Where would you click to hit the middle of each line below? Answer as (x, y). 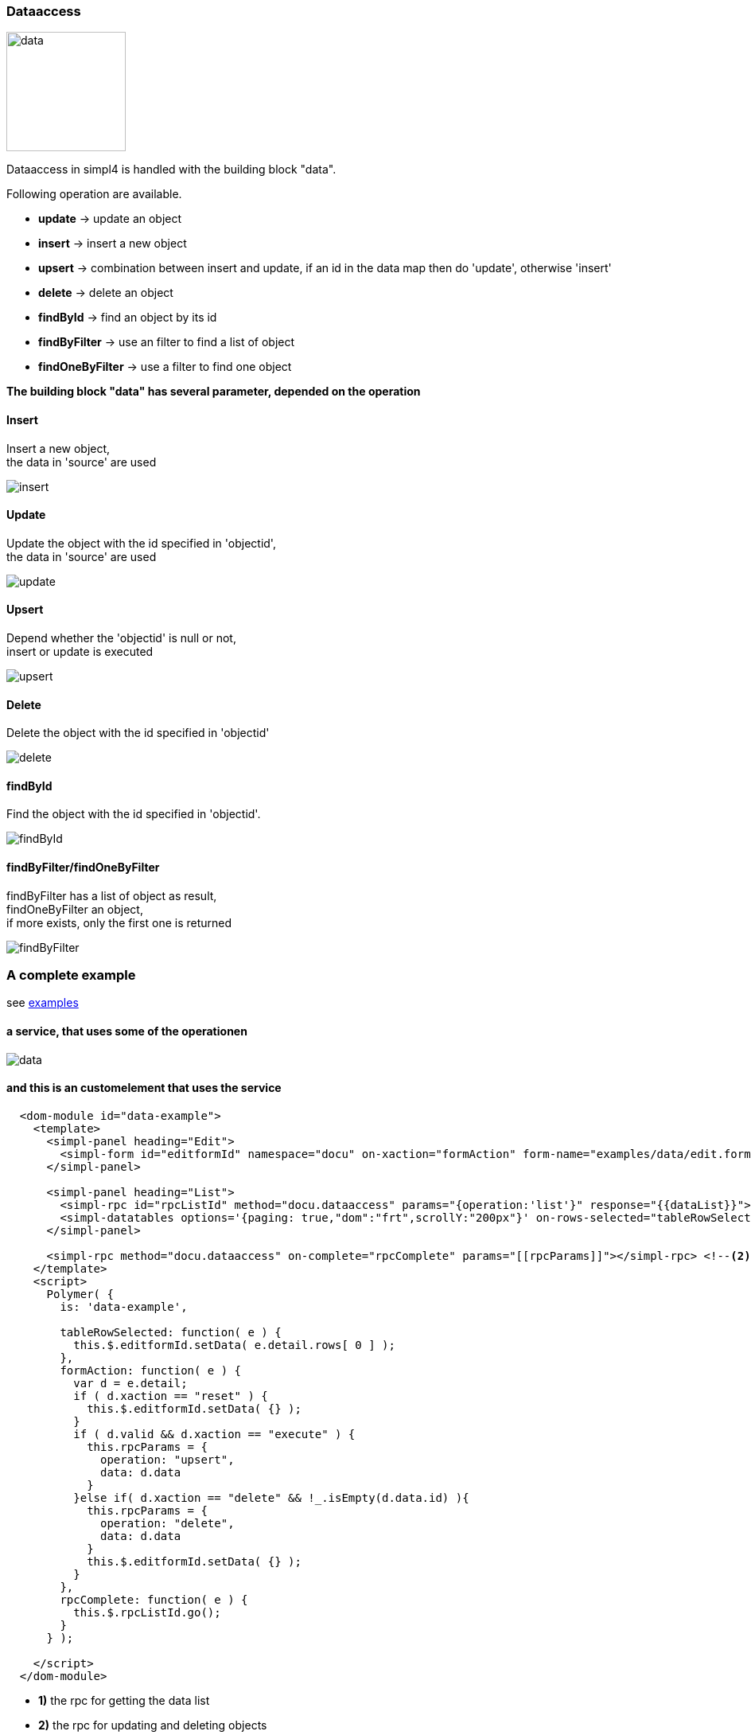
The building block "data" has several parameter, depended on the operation (214, 392)
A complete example (71, 975)
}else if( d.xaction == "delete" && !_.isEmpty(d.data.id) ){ (271, 1497)
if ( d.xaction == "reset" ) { (171, 1396)
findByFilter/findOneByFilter (83, 867)
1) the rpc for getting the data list (124, 1700)
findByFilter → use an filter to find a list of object (167, 342)
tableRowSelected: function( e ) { (171, 1332)
